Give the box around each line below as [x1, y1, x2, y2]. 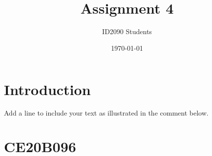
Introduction [4, 79, 91, 99]
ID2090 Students [102, 26, 152, 37]
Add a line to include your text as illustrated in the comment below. [4, 108, 209, 118]
